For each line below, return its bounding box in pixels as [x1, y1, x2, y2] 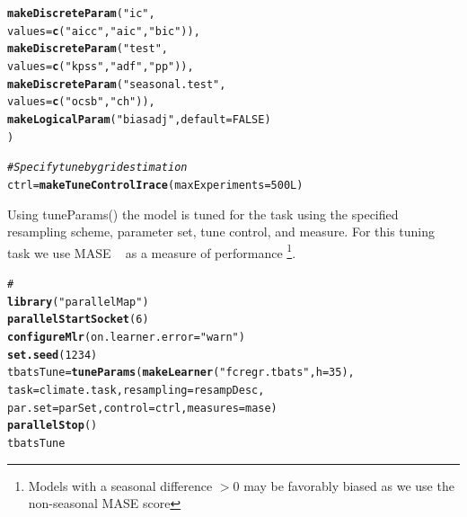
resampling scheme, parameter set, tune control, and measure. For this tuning [7, 222, 436, 241]
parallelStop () [7, 419, 98, 432]
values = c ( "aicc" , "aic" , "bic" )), [7, 24, 200, 38]
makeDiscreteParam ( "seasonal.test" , [7, 77, 226, 91]
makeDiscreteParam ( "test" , [7, 42, 168, 56]
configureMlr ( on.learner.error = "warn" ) [7, 330, 245, 343]
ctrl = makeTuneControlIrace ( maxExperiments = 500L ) [7, 178, 304, 192]
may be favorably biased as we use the [243, 476, 454, 495]
